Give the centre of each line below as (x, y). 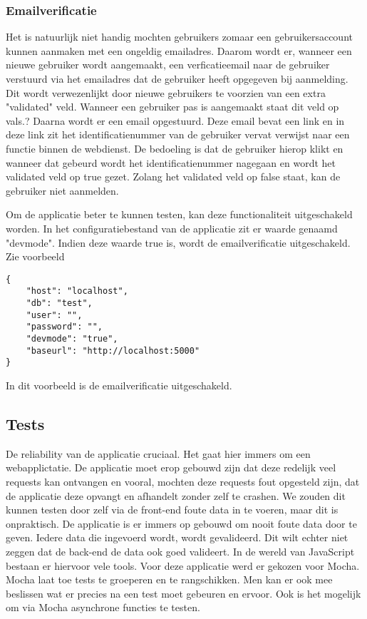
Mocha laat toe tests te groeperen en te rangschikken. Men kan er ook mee (169, 579)
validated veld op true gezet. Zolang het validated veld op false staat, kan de (173, 177)
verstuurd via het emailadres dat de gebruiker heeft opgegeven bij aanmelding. (177, 78)
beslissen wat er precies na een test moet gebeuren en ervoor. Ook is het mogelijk (183, 593)
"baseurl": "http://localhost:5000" (113, 351)
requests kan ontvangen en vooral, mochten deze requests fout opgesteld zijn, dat (183, 481)
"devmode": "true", (72, 339)
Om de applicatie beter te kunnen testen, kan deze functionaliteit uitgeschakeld (179, 214)
